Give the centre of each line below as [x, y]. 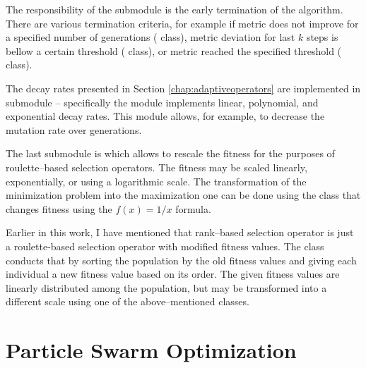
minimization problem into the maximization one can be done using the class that [183, 195]
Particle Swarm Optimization [151, 350]
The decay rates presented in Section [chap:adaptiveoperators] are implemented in [183, 88]
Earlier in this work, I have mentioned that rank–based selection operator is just [180, 232]
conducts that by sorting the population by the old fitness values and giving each [181, 260]
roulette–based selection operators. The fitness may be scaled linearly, [157, 167]
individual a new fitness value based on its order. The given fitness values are [173, 274]
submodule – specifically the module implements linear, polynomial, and [162, 102]
